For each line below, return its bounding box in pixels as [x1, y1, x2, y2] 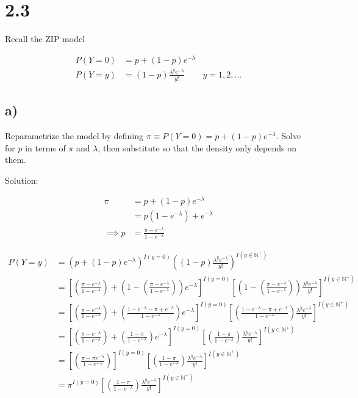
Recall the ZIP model [5, 32, 85, 45]
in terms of [25, 141, 66, 154]
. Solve [276, 129, 301, 142]
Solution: [5, 173, 38, 186]
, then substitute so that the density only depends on [98, 141, 296, 154]
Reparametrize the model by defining [5, 129, 143, 142]
